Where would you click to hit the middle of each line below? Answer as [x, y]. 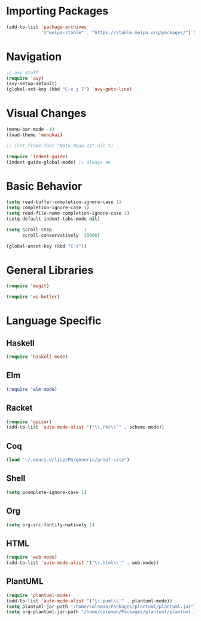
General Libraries [50, 270]
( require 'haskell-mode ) [37, 357]
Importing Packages [57, 11]
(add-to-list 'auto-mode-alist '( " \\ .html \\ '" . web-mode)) [83, 563]
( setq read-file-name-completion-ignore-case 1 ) [68, 213]
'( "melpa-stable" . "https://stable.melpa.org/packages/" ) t [119, 32]
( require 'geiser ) [29, 422]
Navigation [34, 57]
